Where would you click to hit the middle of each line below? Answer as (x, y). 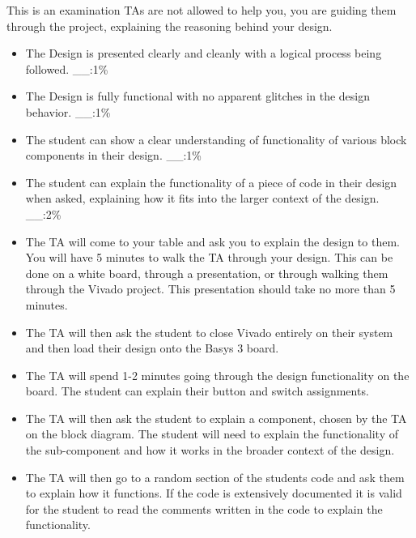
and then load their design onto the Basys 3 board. (152, 348)
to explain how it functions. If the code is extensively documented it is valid (214, 493)
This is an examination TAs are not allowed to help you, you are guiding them (202, 10)
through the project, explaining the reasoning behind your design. (170, 26)
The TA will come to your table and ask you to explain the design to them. (212, 241)
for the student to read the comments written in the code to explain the (204, 508)
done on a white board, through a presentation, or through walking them (207, 273)
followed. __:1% (67, 68)
